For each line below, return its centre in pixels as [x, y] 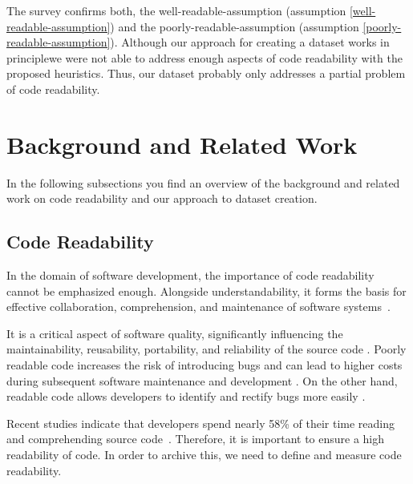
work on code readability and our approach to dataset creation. [162, 198]
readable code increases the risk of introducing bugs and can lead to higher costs [204, 365]
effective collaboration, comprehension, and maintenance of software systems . [198, 307]
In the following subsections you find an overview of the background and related [203, 182]
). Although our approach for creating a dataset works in [250, 42]
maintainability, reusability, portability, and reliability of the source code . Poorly [206, 349]
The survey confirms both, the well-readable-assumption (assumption [176, 10]
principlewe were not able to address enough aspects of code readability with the [204, 57]
